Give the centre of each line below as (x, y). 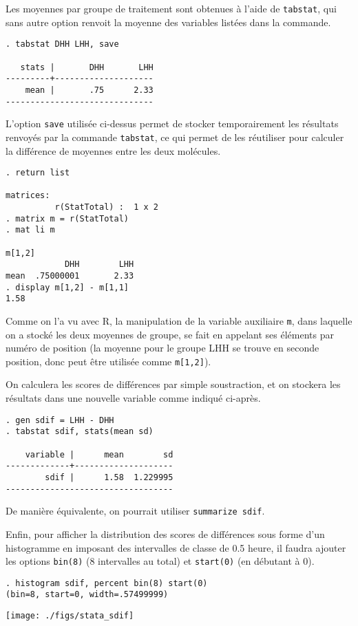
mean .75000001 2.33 (70, 276)
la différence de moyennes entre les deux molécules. (113, 150)
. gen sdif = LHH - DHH (60, 420)
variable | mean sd (99, 454)
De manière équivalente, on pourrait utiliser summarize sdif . (135, 511)
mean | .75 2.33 (89, 90)
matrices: (28, 196)
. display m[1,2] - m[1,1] (67, 287)
